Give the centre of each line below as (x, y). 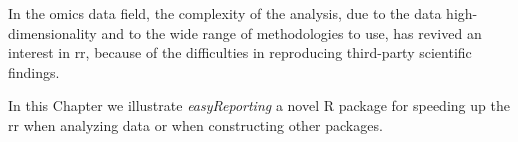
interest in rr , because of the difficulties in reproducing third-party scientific (240, 52)
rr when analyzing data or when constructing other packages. (195, 124)
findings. (34, 71)
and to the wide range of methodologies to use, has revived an (291, 32)
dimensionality (52, 32)
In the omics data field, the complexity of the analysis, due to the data (225, 13)
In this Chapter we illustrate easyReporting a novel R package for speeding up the (259, 105)
